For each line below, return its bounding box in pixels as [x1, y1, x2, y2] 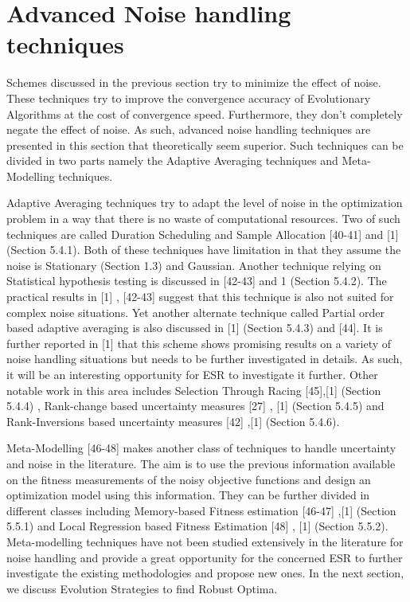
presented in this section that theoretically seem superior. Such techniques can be [6, 136, 404, 153]
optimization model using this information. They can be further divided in [6, 487, 370, 503]
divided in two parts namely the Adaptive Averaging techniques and [6, 152, 338, 169]
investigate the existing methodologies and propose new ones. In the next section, [6, 565, 404, 581]
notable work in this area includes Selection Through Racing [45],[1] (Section [6, 381, 381, 398]
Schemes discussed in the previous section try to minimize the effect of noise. [6, 74, 381, 91]
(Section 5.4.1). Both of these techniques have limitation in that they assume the [6, 241, 401, 258]
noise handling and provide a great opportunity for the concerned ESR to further [6, 549, 403, 565]
